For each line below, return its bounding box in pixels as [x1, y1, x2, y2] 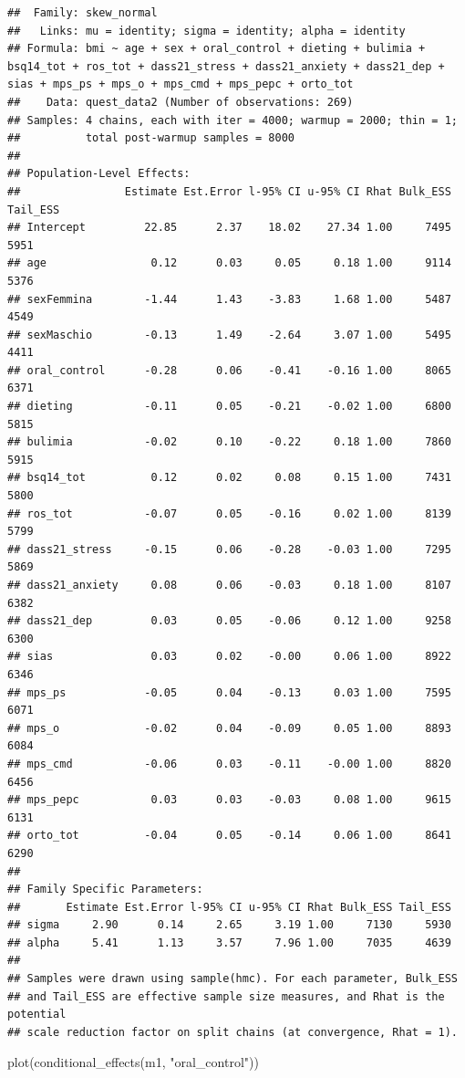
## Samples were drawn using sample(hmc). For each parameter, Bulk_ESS [7, 972, 458, 986]
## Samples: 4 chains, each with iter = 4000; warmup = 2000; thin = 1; [7, 113, 458, 127]
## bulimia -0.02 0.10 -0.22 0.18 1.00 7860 [7, 435, 451, 449]
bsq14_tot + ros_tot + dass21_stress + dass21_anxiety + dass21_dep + [7, 59, 445, 73]
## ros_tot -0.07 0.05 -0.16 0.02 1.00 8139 [7, 507, 451, 520]
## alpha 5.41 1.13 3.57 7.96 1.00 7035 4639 [7, 936, 451, 949]
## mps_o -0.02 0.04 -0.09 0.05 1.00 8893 [7, 721, 451, 735]
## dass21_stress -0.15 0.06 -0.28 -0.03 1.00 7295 [7, 542, 451, 556]
